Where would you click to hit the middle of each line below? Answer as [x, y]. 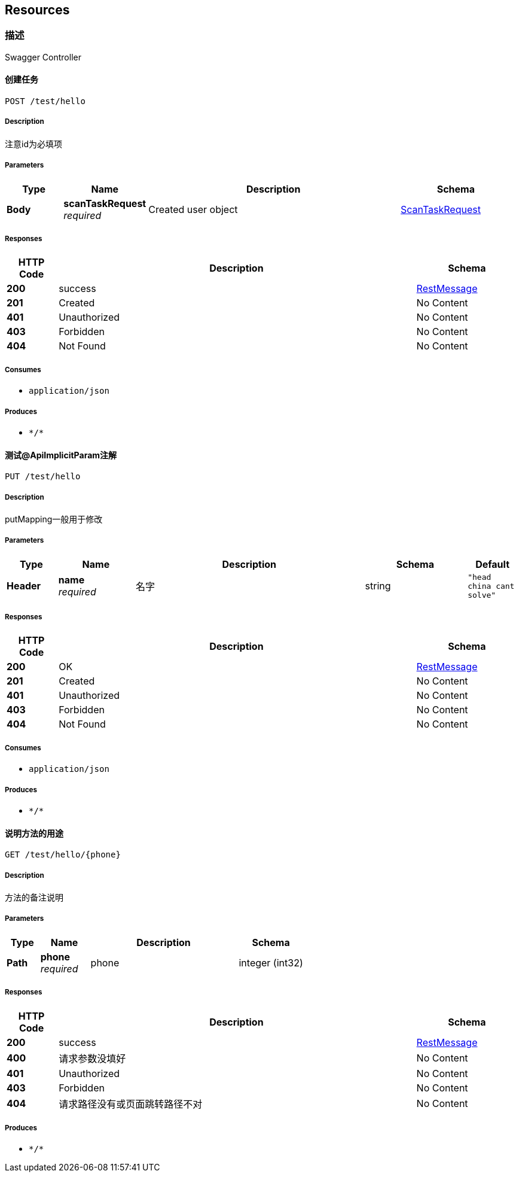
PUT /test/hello [43, 477]
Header [24, 586]
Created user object [193, 209]
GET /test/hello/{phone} [63, 855]
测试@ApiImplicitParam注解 [61, 455]
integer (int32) [271, 962]
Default [492, 564]
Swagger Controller [43, 57]
